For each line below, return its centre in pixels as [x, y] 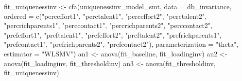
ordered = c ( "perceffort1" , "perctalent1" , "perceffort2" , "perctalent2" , [105, 16]
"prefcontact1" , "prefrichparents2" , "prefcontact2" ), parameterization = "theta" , [121, 44]
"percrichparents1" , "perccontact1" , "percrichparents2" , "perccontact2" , [108, 25]
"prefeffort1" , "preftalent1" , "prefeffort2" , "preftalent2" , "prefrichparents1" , [113, 34]
